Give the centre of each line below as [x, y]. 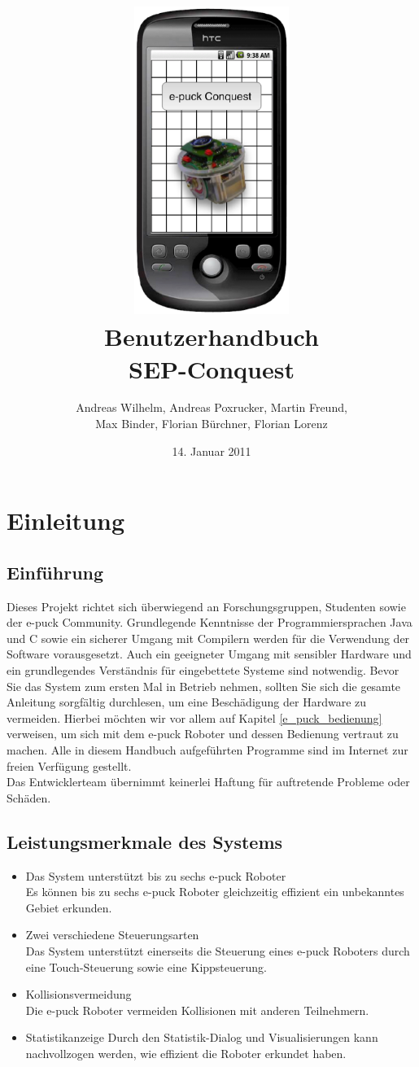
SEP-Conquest [212, 368]
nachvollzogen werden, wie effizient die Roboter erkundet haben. [186, 1053]
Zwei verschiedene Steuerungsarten [112, 935]
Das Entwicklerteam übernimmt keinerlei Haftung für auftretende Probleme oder [208, 782]
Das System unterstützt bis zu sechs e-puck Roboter [156, 875]
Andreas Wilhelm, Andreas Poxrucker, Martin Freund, [212, 407]
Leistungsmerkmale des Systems [145, 841]
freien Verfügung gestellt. [69, 765]
